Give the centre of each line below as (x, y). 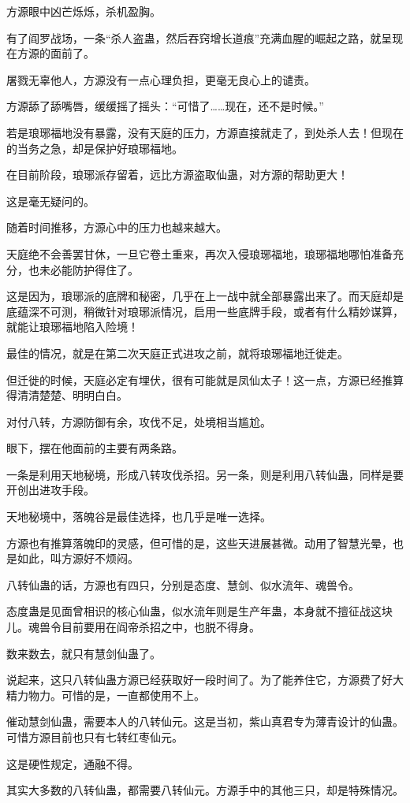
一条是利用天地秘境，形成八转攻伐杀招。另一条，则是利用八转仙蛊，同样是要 (205, 474)
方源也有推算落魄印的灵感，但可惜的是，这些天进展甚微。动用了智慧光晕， (199, 543)
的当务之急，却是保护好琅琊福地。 (95, 148)
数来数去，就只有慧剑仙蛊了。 (84, 653)
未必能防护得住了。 (89, 269)
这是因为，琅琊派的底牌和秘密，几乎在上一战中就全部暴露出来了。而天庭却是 (205, 296)
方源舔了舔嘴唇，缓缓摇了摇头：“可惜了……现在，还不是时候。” (165, 106)
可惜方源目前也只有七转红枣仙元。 (95, 737)
